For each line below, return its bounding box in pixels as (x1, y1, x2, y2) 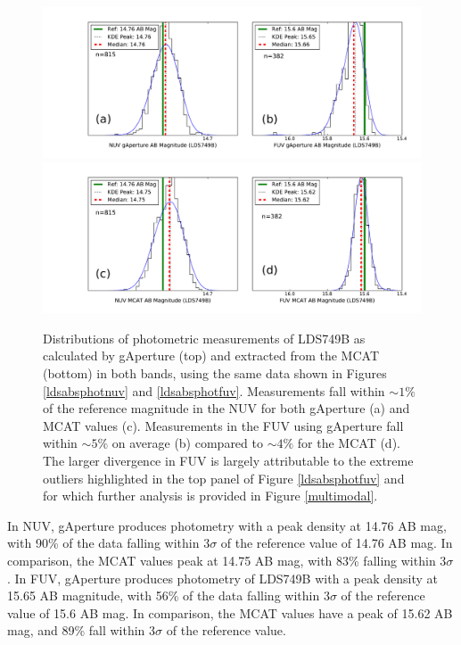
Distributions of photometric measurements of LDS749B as (43, 328, 366, 347)
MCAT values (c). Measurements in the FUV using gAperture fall (43, 416, 404, 434)
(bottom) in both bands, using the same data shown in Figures (43, 364, 387, 383)
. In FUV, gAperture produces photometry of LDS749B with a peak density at (7, 568, 438, 587)
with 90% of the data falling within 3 (7, 533, 210, 552)
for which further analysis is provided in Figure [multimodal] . (43, 486, 378, 505)
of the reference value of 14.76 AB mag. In (220, 533, 453, 552)
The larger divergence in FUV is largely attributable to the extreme (43, 451, 414, 470)
